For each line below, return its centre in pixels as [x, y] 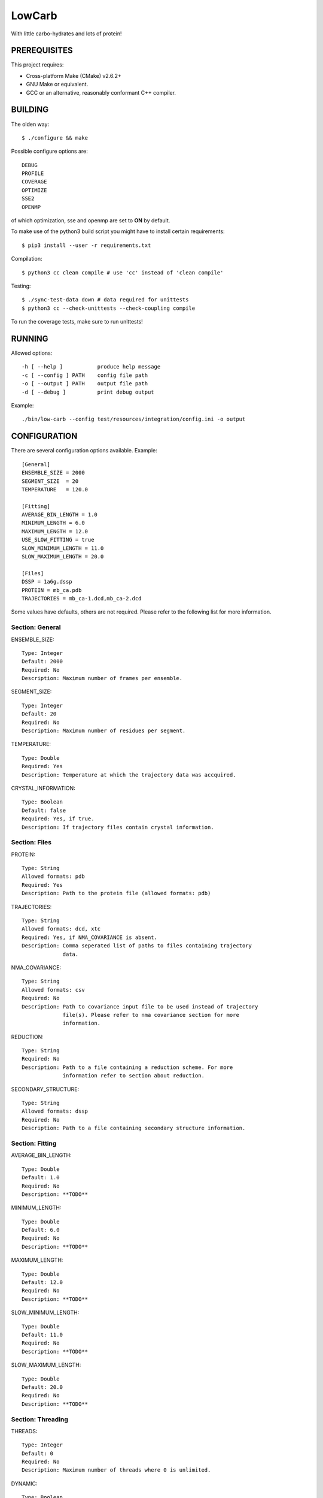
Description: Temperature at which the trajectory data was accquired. [129, 775]
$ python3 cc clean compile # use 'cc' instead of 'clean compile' [123, 272]
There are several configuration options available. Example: [84, 451]
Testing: [21, 286]
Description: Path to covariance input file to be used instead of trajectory [140, 1006]
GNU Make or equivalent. [57, 84]
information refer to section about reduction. [133, 1076]
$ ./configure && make [55, 138]
